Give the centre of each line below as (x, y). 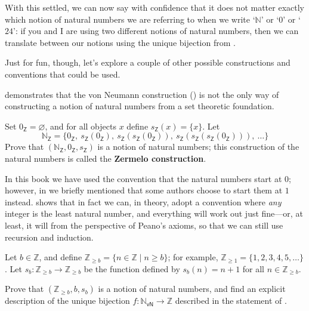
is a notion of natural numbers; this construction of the (198, 147)
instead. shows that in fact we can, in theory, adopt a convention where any (143, 201)
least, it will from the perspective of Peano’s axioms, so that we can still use (144, 225)
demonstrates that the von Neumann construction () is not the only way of (142, 94)
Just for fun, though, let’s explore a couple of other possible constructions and (148, 62)
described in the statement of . (231, 301)
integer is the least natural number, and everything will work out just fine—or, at (154, 213)
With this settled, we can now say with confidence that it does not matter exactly (154, 7)
